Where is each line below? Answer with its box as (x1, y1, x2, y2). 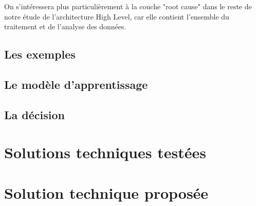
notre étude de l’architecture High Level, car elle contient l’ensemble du (4, 11, 229, 22)
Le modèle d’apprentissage (4, 76, 148, 92)
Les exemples (4, 46, 76, 62)
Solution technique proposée (4, 182, 209, 203)
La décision (4, 106, 65, 122)
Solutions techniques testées (4, 142, 206, 163)
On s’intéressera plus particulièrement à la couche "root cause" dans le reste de (4, 1, 252, 11)
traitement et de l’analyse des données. (4, 21, 126, 32)
